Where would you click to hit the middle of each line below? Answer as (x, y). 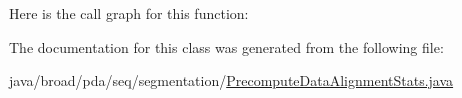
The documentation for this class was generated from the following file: (226, 46)
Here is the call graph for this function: (129, 13)
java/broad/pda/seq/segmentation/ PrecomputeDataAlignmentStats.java (231, 80)
